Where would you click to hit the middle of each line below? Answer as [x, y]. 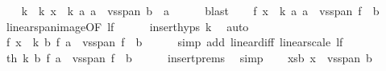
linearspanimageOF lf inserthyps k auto [127, 26]
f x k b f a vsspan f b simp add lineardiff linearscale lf [174, 42]
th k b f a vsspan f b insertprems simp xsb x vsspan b [189, 57]
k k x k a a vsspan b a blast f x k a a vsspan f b [200, 10]
